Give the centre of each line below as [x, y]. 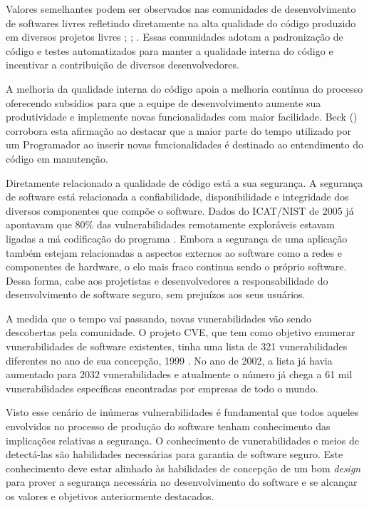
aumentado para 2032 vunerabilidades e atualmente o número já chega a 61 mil [179, 374]
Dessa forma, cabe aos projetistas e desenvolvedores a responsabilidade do [167, 280]
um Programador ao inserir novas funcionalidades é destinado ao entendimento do [184, 144]
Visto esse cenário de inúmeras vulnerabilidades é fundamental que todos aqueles [182, 412]
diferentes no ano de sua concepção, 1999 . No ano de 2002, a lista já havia [169, 360]
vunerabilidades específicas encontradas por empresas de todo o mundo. [162, 388]
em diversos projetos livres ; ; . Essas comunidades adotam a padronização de [175, 37]
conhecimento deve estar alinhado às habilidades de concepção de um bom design [183, 468]
